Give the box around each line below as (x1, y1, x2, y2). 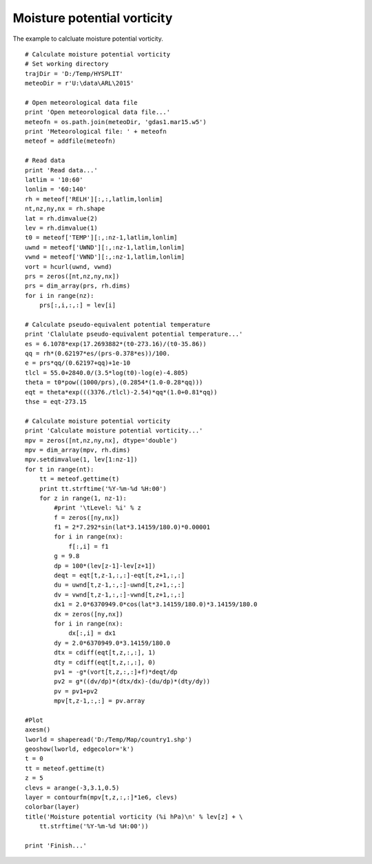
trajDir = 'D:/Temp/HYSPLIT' (25, 70, 123, 77)
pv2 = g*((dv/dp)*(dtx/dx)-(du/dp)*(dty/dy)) (54, 678, 210, 685)
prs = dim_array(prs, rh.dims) (25, 282, 131, 290)
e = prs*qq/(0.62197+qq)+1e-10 (25, 359, 131, 367)
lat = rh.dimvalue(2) (25, 214, 98, 222)
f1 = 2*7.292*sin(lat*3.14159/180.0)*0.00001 (54, 523, 210, 531)
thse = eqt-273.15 (25, 398, 87, 405)
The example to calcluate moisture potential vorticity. (12, 34, 163, 43)
